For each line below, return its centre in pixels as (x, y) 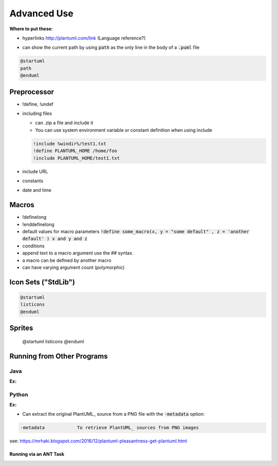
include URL (35, 171)
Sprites (21, 328)
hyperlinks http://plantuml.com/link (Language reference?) (84, 38)
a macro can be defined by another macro (67, 260)
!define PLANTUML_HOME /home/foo (75, 151)
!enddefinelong (38, 224)
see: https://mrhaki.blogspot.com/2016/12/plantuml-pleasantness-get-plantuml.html (98, 441)
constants (33, 181)
